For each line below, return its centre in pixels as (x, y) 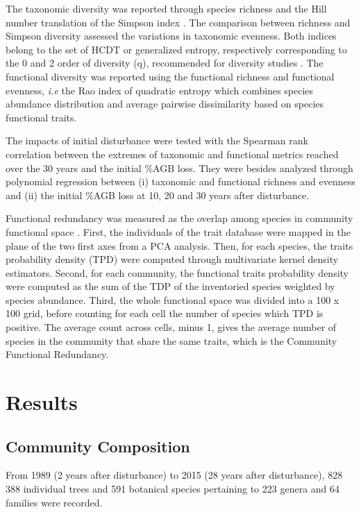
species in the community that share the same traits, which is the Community (171, 340)
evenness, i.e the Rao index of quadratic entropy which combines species (160, 90)
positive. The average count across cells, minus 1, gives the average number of (171, 327)
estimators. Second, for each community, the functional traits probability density (177, 272)
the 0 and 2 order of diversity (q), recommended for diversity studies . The (165, 63)
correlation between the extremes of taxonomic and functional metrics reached (172, 154)
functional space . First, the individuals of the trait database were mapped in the (178, 231)
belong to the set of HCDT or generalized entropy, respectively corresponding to (176, 49)
